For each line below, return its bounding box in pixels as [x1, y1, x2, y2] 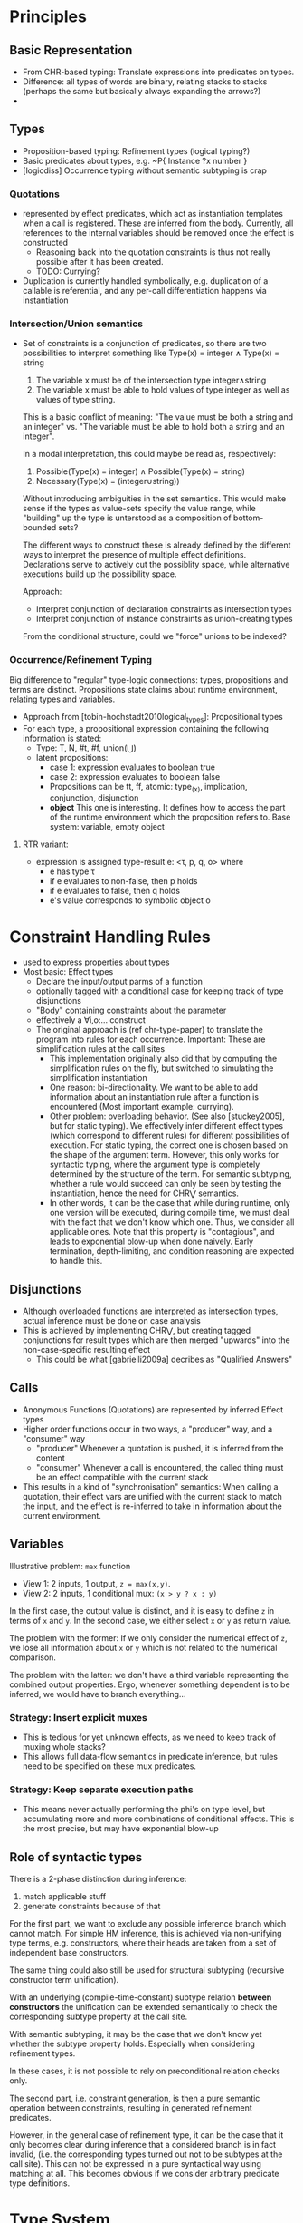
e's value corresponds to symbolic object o [49, 895, 211, 906]
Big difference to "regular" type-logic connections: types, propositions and [9, 674, 289, 685]
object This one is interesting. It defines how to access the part [49, 802, 286, 813]
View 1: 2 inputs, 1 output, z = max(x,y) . [22, 1577, 171, 1588]
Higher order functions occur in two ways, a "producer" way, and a [22, 1423, 273, 1434]
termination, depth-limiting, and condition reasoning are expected [49, 1246, 295, 1257]
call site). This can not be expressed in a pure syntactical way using [9, 2159, 262, 2170]
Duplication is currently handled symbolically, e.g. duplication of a [22, 276, 269, 286]
